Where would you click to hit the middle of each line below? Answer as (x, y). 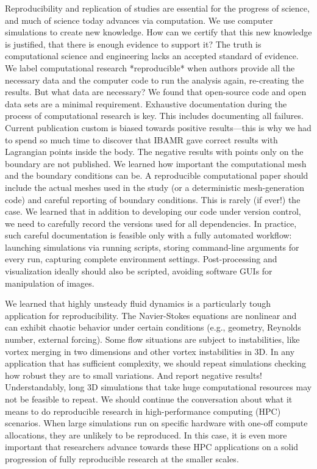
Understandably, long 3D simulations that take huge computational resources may (158, 387)
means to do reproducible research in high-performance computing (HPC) (143, 411)
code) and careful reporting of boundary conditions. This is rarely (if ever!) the (153, 199)
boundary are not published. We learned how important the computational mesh (156, 163)
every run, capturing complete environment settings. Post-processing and (141, 259)
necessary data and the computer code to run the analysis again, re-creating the (155, 80)
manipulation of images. (50, 283)
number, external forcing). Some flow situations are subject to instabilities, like (152, 339)
